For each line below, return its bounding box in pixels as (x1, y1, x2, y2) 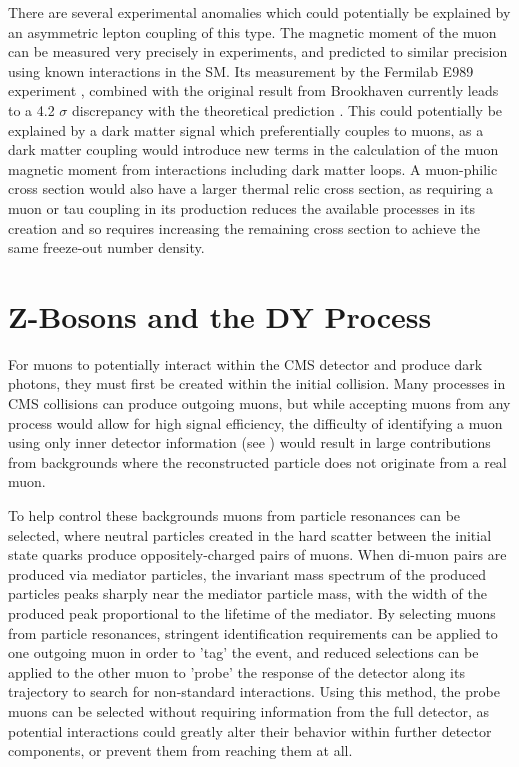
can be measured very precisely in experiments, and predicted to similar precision (8, 41, 508, 62)
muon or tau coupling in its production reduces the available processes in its (8, 197, 475, 218)
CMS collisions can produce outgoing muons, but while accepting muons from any (8, 393, 511, 414)
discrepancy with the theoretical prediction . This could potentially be (71, 99, 503, 120)
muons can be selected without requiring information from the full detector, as (8, 700, 490, 721)
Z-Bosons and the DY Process (8, 295, 432, 336)
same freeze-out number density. (8, 237, 205, 258)
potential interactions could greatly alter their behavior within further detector (8, 720, 492, 741)
